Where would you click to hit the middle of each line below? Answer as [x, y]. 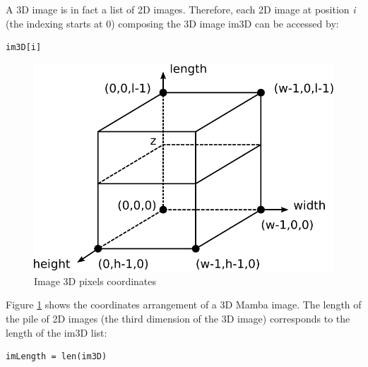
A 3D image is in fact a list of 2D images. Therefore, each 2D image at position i [181, 9]
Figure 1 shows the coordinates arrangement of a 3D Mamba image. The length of [184, 305]
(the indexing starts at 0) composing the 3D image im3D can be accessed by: [172, 23]
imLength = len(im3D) [57, 357]
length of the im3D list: [57, 332]
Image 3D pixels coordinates [95, 281]
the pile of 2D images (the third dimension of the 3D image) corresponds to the [178, 318]
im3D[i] [24, 48]
